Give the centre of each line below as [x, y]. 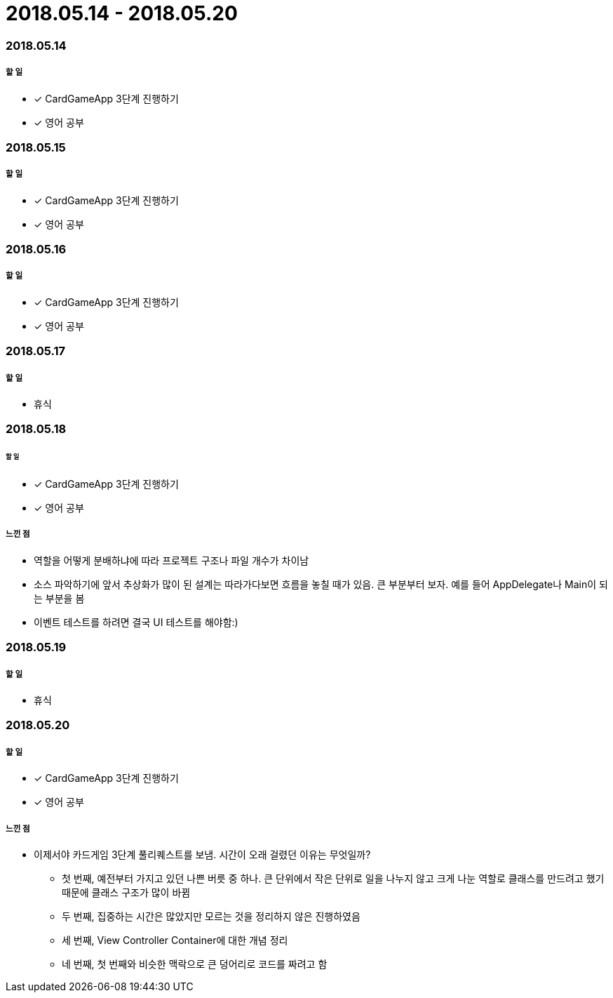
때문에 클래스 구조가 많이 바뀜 [126, 892]
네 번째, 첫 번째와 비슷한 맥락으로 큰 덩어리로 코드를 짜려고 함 [195, 964]
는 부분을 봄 [59, 598]
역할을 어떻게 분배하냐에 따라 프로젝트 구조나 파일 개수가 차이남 [171, 560]
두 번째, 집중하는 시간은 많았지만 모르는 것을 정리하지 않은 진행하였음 [211, 916]
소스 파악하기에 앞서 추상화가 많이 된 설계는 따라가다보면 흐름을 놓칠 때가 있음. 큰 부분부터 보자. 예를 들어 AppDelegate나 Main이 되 [321, 584]
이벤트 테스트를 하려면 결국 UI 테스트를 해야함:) [136, 622]
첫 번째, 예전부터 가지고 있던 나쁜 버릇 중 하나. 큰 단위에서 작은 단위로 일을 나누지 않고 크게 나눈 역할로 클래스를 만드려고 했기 [333, 878]
